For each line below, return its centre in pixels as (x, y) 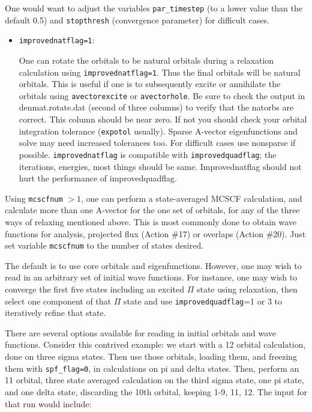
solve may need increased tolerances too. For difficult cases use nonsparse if (157, 143)
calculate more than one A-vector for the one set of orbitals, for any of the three (152, 210)
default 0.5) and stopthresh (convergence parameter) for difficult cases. (137, 20)
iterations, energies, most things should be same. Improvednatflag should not (160, 166)
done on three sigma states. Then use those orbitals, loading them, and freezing (151, 356)
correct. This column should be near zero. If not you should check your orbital (163, 119)
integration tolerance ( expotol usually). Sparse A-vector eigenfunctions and (158, 131)
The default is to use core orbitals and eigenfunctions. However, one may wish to (153, 265)
